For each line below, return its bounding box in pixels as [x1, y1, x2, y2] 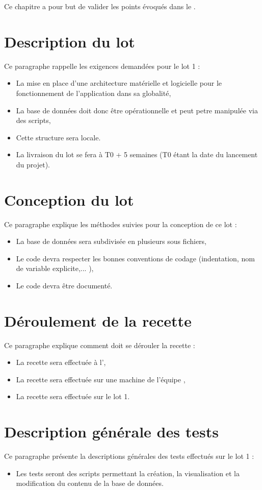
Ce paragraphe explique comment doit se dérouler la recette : [4, 339, 195, 350]
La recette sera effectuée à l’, [16, 357, 106, 367]
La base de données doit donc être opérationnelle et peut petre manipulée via [16, 105, 258, 115]
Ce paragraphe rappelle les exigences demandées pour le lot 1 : [4, 60, 200, 71]
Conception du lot [4, 189, 134, 210]
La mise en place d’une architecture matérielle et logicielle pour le [16, 78, 222, 88]
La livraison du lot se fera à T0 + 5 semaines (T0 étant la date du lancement [16, 149, 258, 160]
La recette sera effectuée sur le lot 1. [16, 391, 130, 402]
